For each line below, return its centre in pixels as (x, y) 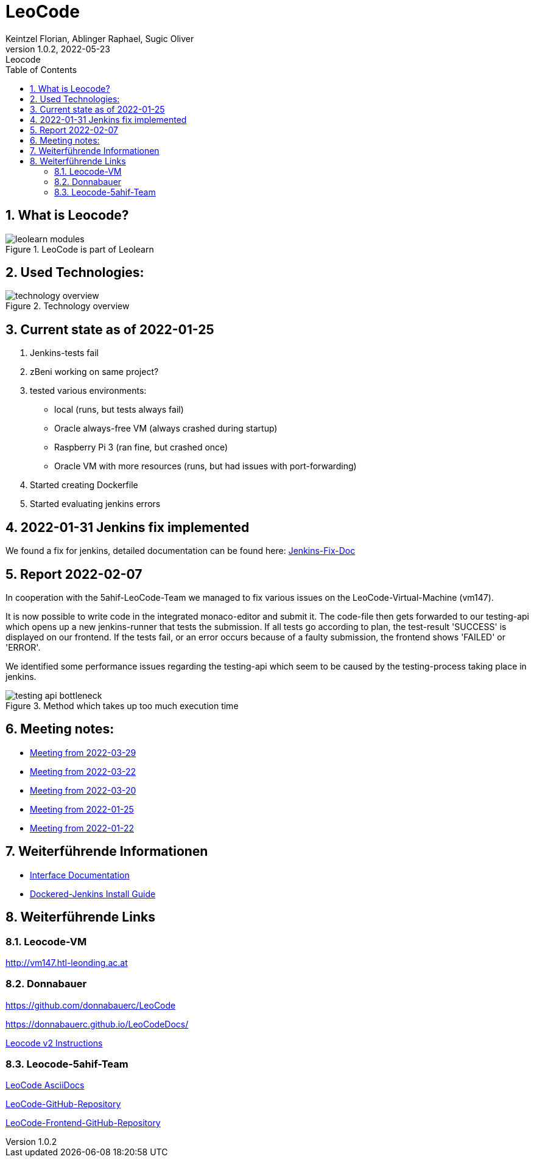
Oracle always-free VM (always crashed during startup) (166, 429)
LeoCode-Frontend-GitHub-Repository (83, 1123)
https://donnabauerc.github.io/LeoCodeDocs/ (97, 1024)
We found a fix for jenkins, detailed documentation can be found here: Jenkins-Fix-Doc (181, 551)
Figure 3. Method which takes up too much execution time (122, 705)
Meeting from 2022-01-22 (82, 828)
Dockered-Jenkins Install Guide (93, 894)
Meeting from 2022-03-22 (83, 771)
